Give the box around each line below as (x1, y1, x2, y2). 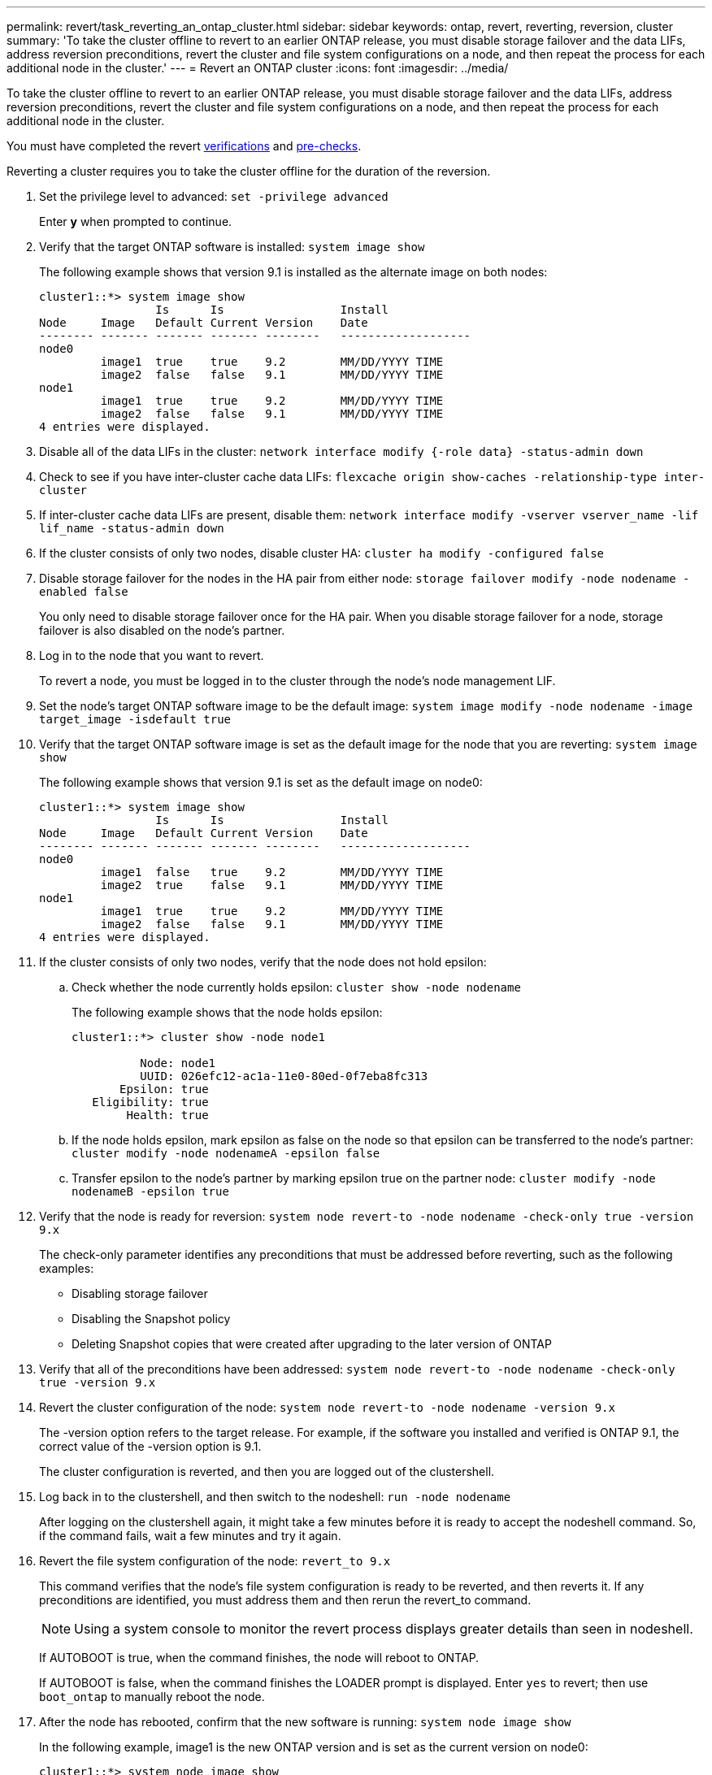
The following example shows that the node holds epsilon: (72, 1005, 383, 1019)
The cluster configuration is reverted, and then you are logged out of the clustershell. (39, 1465, 495, 1478)
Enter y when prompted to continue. (39, 215, 232, 228)
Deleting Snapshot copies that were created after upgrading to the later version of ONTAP (72, 1337, 552, 1351)
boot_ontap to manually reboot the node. (39, 1690, 265, 1703)
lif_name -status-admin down (39, 522, 224, 535)
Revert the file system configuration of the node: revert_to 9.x (39, 1554, 391, 1568)
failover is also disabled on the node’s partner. (39, 623, 285, 637)
